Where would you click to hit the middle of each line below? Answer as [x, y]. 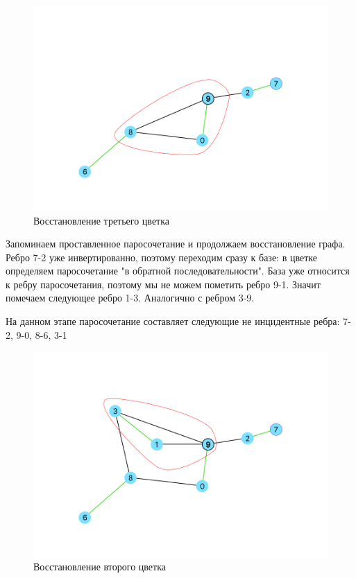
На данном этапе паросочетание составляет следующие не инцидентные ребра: [173, 321]
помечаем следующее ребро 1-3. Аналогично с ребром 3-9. [130, 298]
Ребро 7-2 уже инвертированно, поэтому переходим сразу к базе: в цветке [161, 257]
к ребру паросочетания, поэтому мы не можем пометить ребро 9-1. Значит [163, 284]
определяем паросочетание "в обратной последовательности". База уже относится [178, 271]
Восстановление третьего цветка [102, 220]
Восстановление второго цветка [100, 566]
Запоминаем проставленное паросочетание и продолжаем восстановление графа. [176, 244]
